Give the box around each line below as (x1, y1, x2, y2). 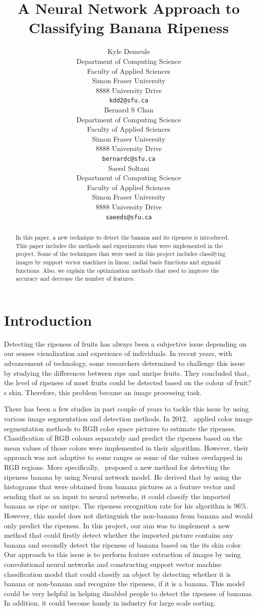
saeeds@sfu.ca (105, 213, 152, 221)
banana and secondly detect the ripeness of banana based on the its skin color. (4, 539, 243, 550)
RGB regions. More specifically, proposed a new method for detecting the (4, 461, 230, 472)
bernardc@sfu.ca (102, 155, 155, 162)
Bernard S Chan (104, 104, 154, 114)
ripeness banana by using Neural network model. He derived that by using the (4, 471, 242, 482)
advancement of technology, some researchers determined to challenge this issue (4, 358, 245, 368)
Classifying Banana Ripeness (29, 17, 229, 38)
